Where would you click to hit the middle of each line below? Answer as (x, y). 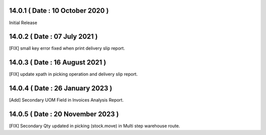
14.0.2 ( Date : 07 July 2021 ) (53, 37)
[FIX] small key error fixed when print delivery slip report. (67, 48)
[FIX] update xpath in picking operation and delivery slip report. (73, 74)
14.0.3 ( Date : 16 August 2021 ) (58, 62)
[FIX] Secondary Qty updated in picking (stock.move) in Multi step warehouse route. (95, 126)
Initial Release (23, 23)
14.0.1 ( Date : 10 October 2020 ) (59, 11)
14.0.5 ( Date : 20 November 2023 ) (64, 114)
